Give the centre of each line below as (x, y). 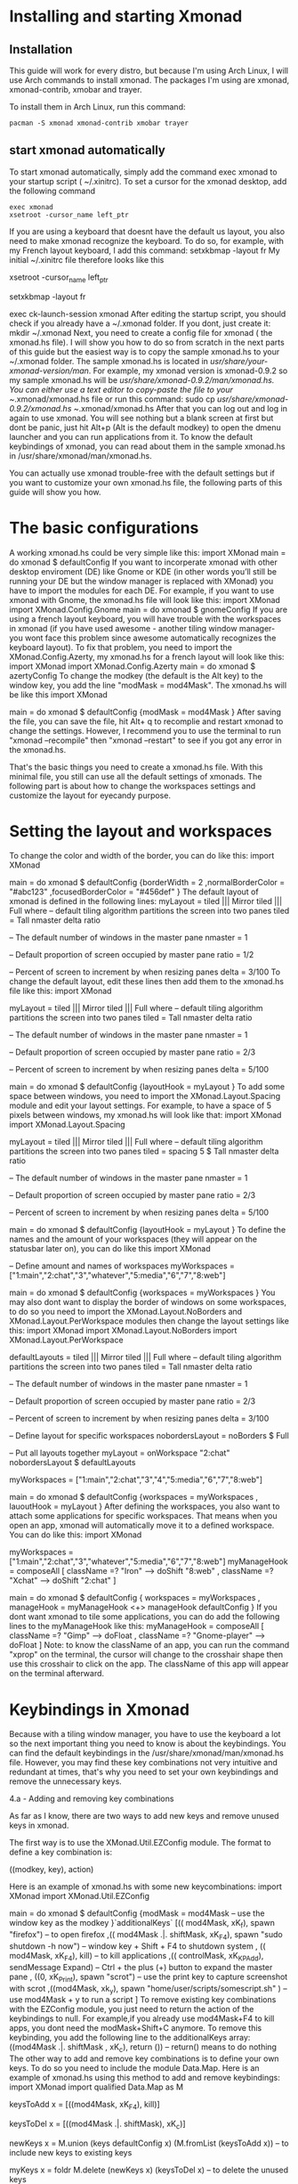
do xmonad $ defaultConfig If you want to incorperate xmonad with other (143, 562)
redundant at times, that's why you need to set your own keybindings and (144, 1772)
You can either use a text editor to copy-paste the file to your (121, 389)
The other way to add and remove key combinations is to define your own (144, 2058)
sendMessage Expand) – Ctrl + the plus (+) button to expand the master (141, 1967)
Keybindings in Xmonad (99, 1710)
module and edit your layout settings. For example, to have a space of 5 (141, 1105)
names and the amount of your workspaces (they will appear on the (133, 1239)
